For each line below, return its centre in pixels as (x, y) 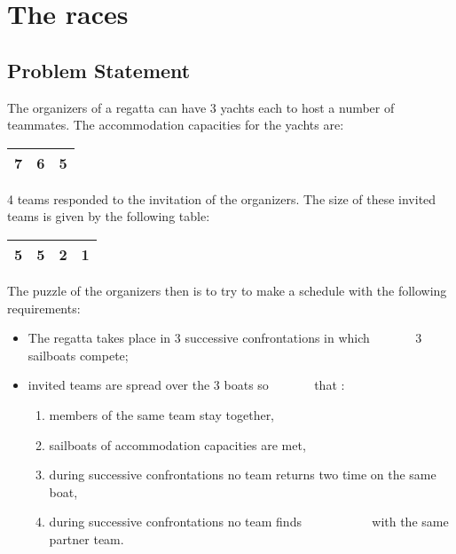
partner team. (86, 538)
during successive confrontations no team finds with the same (249, 522)
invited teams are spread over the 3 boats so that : (186, 385)
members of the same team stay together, (162, 414)
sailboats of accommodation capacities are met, (177, 444)
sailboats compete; (78, 355)
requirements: (44, 308)
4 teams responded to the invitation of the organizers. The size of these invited (222, 198)
